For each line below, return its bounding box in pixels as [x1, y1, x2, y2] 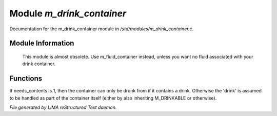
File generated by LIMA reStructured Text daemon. [9, 104, 117, 110]
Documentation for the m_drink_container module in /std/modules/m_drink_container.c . [9, 26, 194, 32]
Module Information [9, 39, 74, 48]
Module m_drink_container [9, 8, 127, 19]
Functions [9, 74, 43, 83]
